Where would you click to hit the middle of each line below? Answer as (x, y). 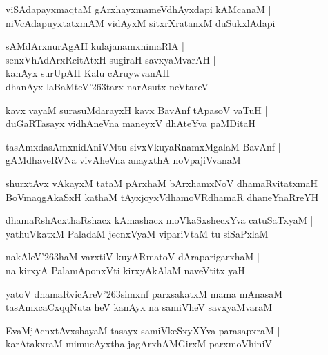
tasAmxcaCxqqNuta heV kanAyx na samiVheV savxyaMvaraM (139, 307)
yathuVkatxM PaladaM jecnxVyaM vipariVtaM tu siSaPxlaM (137, 233)
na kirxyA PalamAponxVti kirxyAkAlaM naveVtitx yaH (125, 270)
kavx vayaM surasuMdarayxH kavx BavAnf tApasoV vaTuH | (137, 109)
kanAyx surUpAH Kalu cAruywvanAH (88, 73)
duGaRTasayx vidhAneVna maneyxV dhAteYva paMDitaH (131, 123)
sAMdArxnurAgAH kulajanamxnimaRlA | (95, 46)
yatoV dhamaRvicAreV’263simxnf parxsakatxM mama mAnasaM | (147, 293)
